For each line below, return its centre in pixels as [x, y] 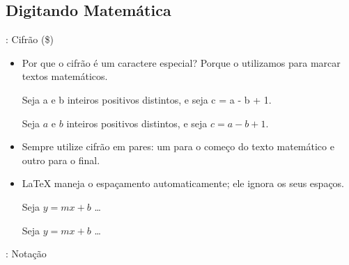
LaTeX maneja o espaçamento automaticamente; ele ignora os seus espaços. [183, 183]
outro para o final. [61, 160]
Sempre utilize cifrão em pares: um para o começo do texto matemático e [178, 146]
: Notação [26, 254]
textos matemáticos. [65, 76]
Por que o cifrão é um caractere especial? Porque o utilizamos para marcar [181, 62]
